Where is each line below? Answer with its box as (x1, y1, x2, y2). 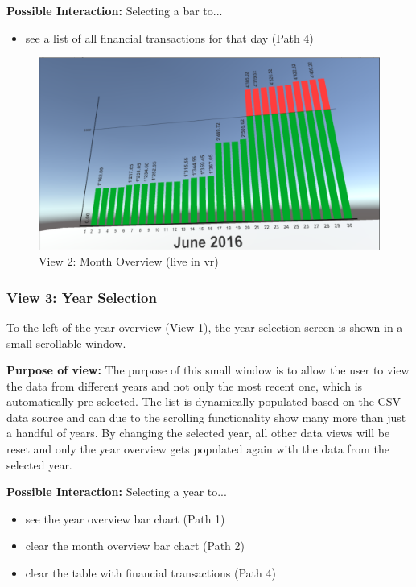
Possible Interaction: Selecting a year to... (6, 483, 227, 500)
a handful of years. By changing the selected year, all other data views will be (6, 424, 390, 441)
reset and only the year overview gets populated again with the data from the (6, 440, 389, 457)
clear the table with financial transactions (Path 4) (25, 564, 276, 581)
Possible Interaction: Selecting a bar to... (6, 2, 223, 19)
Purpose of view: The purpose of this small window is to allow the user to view (6, 362, 410, 378)
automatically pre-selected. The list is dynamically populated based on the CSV (6, 393, 401, 410)
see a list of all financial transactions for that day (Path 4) (25, 29, 314, 46)
